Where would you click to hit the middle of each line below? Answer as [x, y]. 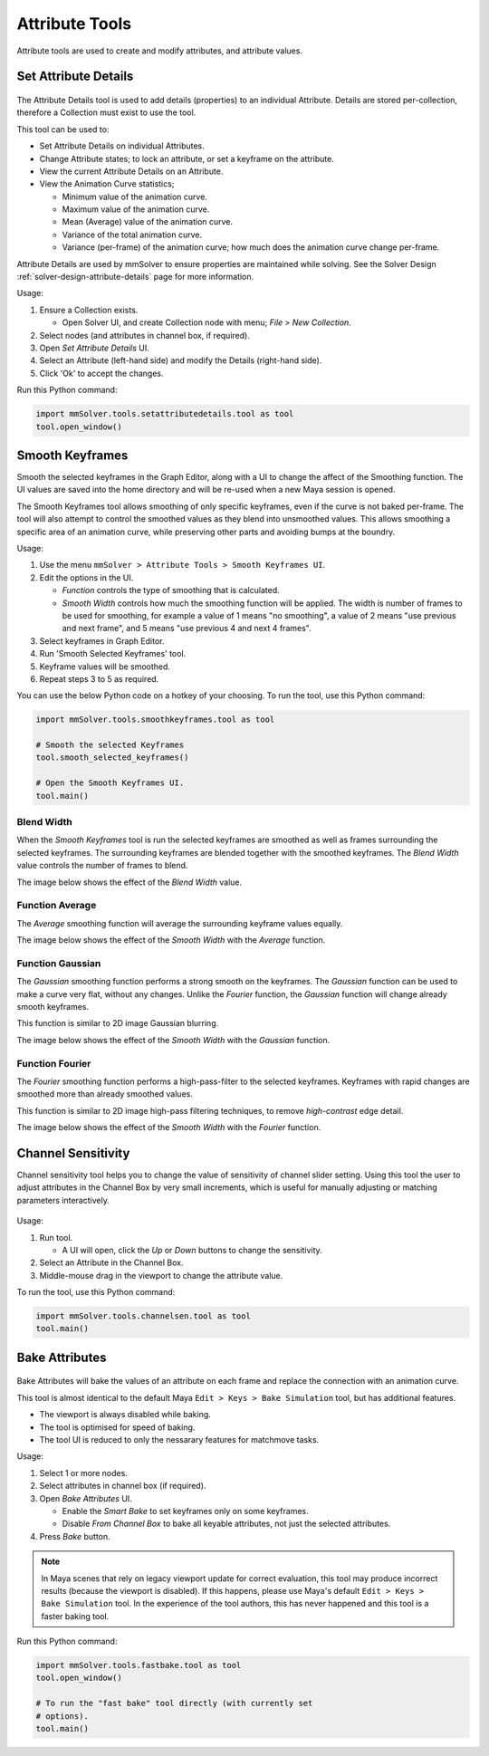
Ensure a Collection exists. [89, 310]
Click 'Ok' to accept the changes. [101, 373]
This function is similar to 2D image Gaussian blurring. [118, 1023]
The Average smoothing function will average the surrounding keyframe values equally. [180, 923]
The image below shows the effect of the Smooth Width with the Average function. [171, 940]
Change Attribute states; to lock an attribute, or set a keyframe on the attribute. [187, 158]
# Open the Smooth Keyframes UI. [110, 783]
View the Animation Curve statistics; [107, 184]
